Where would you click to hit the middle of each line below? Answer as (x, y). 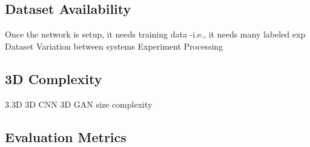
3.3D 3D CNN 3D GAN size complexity (79, 104)
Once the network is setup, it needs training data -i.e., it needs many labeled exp (155, 34)
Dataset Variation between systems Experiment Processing (114, 46)
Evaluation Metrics (66, 136)
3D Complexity (54, 78)
